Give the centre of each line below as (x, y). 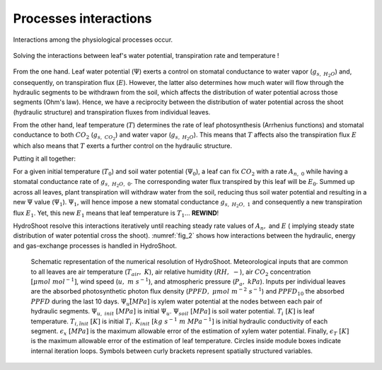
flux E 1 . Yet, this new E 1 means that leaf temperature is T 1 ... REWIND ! (116, 214)
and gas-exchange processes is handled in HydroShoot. (95, 245)
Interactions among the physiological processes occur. (93, 40)
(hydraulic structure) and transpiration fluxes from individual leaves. (112, 112)
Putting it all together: (44, 158)
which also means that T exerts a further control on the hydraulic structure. (123, 146)
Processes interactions (82, 18)
